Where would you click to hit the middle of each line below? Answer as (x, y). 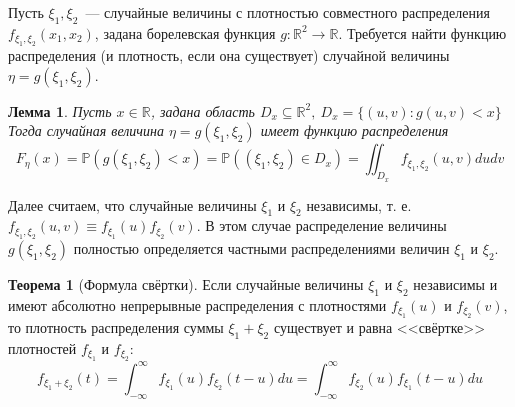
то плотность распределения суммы (116, 327)
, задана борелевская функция (185, 32)
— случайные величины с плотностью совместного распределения (287, 12)
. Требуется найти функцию (422, 32)
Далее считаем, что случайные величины (132, 204)
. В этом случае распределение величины (321, 225)
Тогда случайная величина (86, 130)
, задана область (202, 110)
